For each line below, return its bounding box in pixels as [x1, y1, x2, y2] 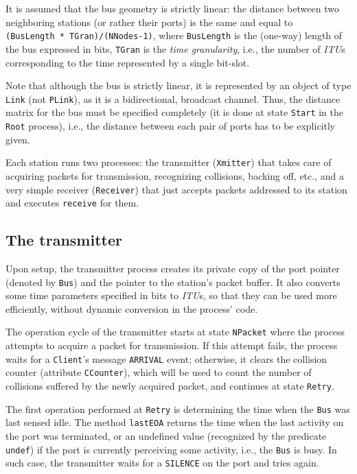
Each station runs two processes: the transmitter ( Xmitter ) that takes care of [5, 155, 332, 169]
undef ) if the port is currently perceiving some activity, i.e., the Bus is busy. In [5, 442, 337, 456]
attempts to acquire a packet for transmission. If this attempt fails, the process [5, 338, 338, 353]
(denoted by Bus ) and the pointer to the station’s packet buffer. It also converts [5, 274, 341, 289]
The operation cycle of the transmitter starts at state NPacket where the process [5, 324, 345, 339]
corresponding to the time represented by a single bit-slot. [5, 55, 250, 69]
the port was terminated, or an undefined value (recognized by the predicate [5, 428, 327, 442]
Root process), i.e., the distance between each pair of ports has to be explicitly [5, 119, 336, 132]
